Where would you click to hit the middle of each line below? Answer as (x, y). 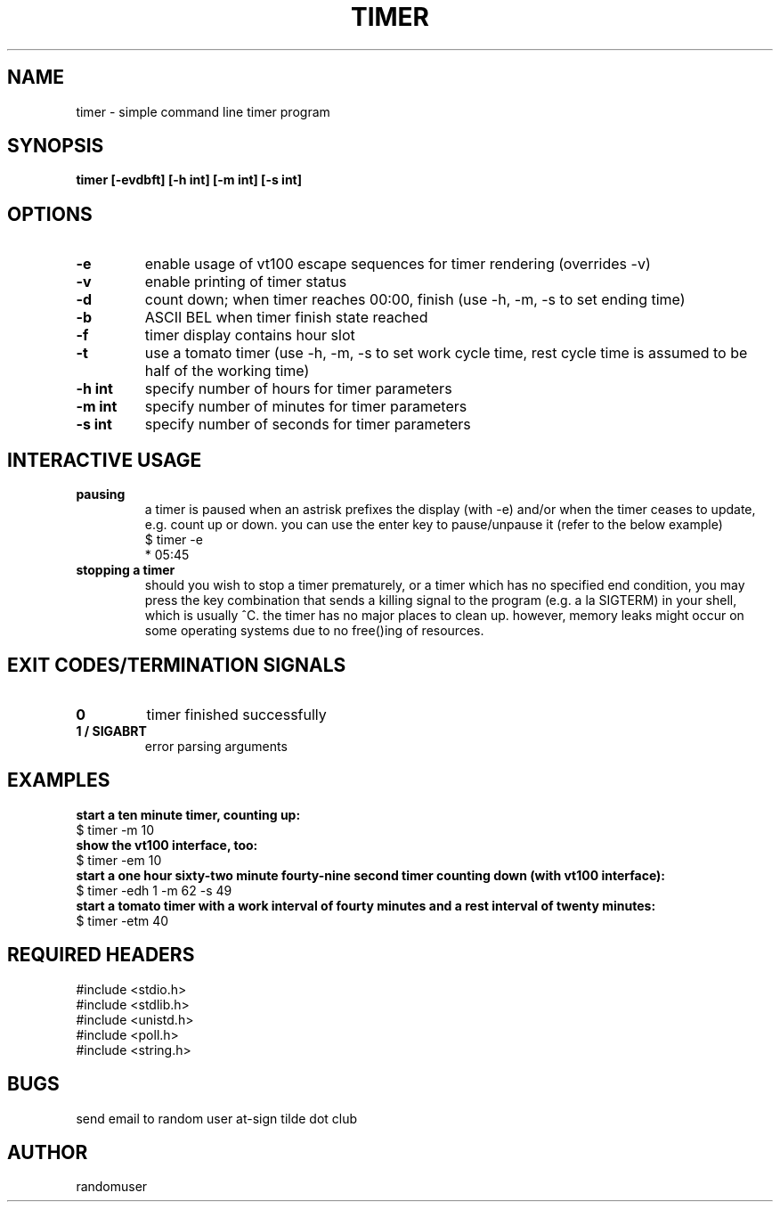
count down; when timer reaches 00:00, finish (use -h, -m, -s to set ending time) (415, 300)
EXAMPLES (59, 780)
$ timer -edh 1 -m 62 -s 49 (154, 890)
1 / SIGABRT (111, 731)
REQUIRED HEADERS (101, 955)
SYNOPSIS (56, 146)
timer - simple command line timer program (203, 111)
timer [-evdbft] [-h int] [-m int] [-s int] (189, 180)
